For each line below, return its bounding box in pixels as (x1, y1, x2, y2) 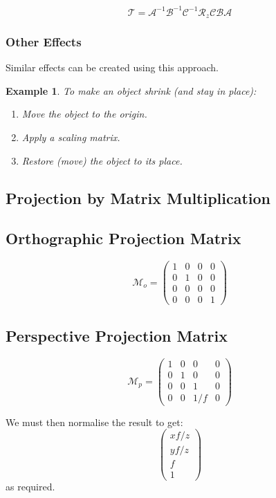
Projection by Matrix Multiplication (6, 187, 271, 208)
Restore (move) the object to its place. (21, 153, 183, 167)
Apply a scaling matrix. (21, 129, 120, 144)
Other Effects (6, 33, 82, 50)
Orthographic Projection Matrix (6, 228, 241, 249)
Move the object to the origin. (21, 107, 147, 121)
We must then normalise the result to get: (6, 414, 183, 429)
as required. (6, 479, 55, 494)
